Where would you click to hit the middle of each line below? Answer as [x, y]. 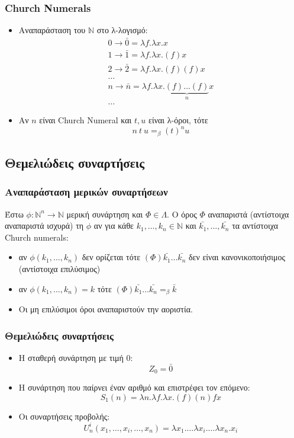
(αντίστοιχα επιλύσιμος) [59, 269]
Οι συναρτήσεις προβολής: [64, 416]
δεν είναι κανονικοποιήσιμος [237, 257]
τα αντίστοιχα [255, 226]
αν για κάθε [114, 226]
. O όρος [182, 214]
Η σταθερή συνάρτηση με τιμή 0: [76, 357]
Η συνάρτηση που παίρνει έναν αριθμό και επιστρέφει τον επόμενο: [134, 387]
